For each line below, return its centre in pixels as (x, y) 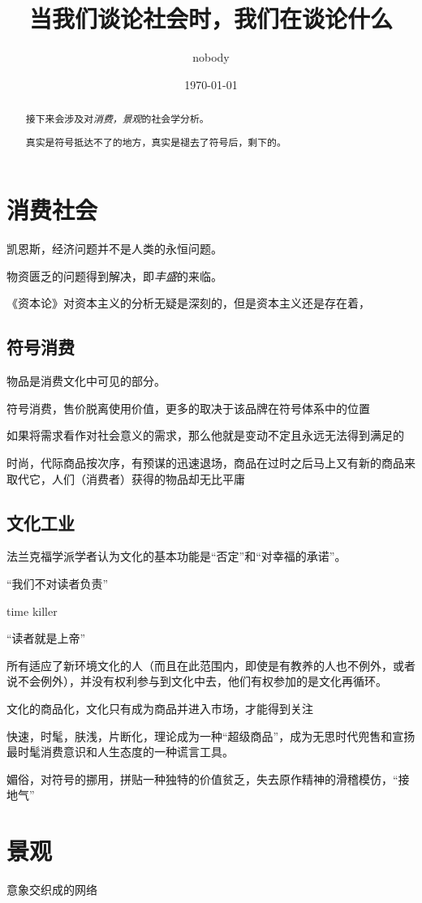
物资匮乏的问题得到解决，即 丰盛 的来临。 (114, 275)
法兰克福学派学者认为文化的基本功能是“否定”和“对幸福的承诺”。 (177, 556)
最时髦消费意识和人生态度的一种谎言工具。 (120, 752)
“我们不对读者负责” (58, 583)
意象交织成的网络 (52, 890)
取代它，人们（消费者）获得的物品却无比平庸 (126, 478)
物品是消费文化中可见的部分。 (86, 381)
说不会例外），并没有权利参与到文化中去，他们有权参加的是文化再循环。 (197, 681)
